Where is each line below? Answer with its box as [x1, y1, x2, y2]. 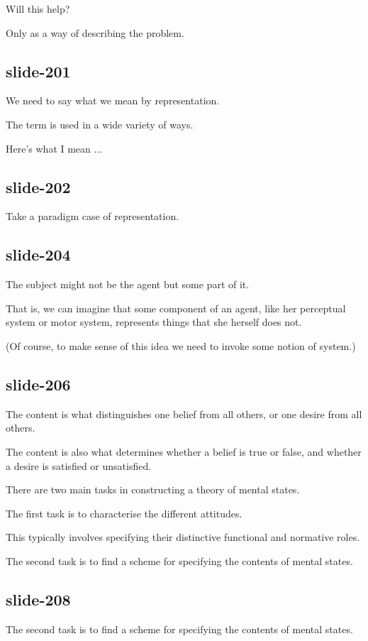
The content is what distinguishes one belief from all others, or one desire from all [6, 406, 362, 421]
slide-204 [6, 243, 71, 265]
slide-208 [6, 588, 71, 610]
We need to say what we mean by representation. [6, 93, 220, 108]
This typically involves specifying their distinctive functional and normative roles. [6, 530, 360, 544]
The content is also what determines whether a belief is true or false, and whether [6, 444, 362, 459]
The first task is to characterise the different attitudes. [6, 505, 242, 520]
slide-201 [6, 60, 71, 82]
